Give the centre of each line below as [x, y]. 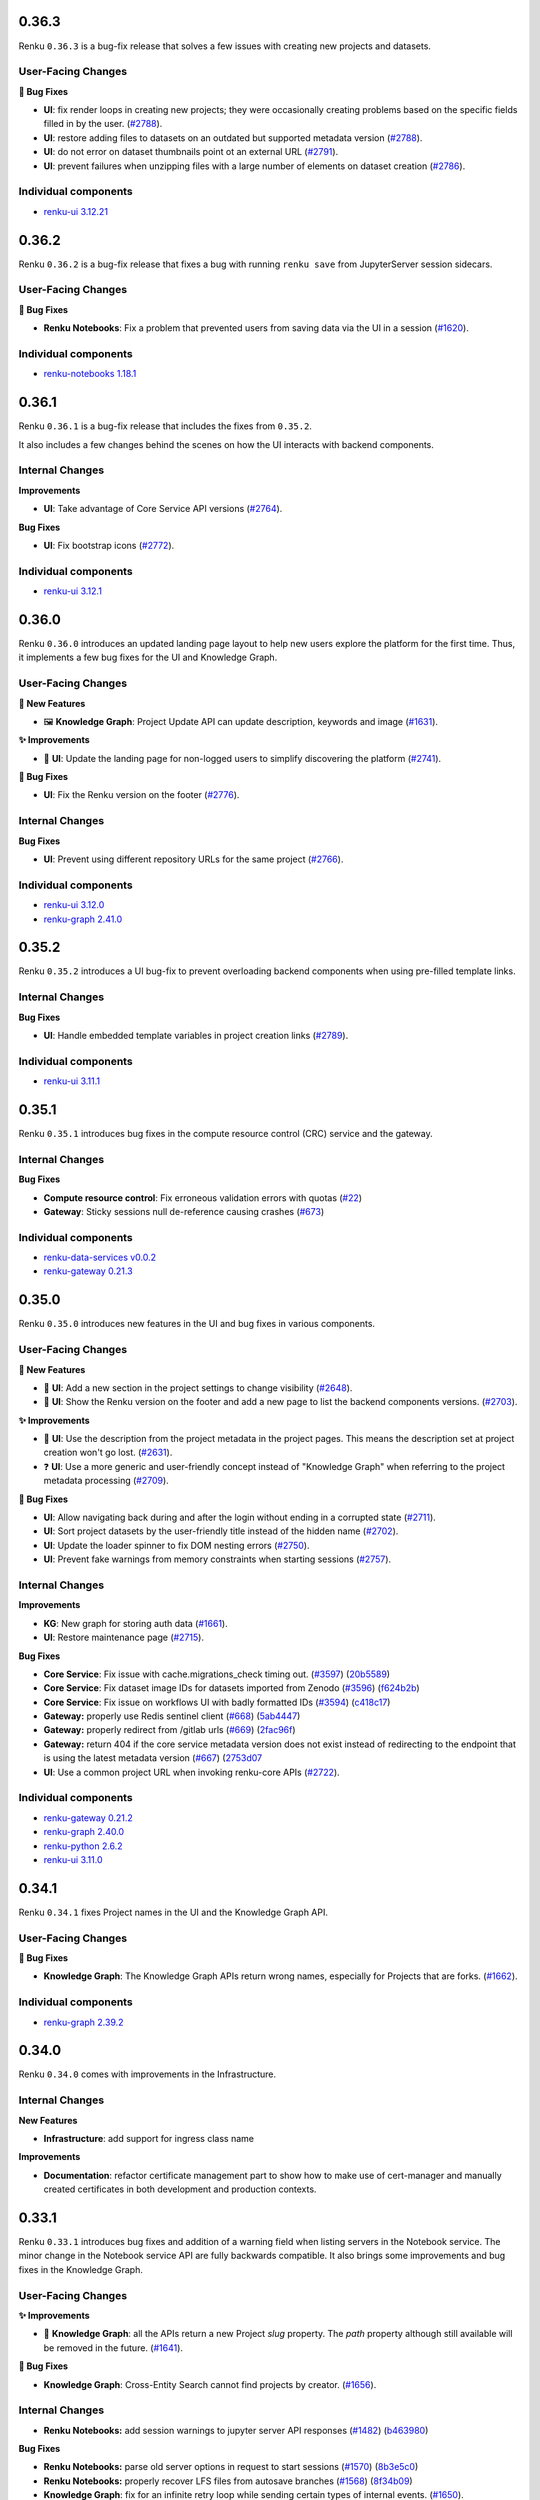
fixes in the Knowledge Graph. [81, 2269]
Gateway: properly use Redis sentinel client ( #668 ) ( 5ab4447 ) [172, 1716]
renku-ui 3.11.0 [73, 1859]
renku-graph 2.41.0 [83, 919]
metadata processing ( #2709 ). [106, 1481]
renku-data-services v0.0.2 [100, 1257]
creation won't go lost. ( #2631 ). [108, 1452]
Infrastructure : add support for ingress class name [149, 2138]
